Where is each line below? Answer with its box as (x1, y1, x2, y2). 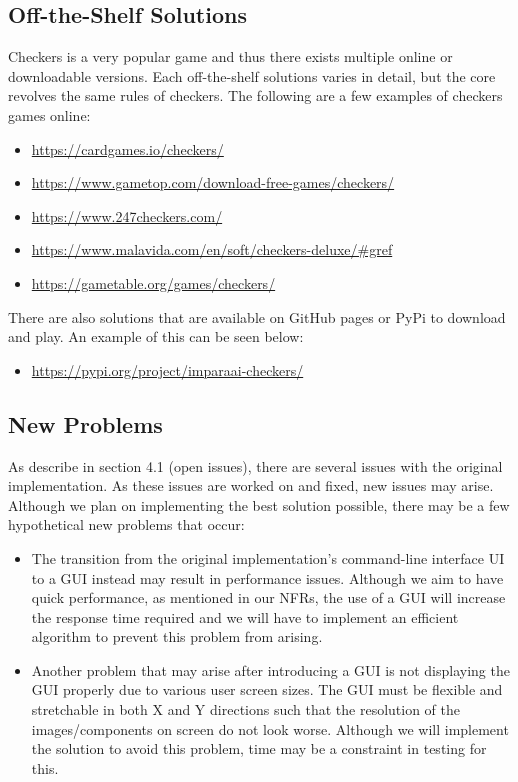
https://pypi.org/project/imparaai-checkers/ (31, 359, 304, 380)
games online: (8, 104, 91, 125)
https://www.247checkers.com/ (31, 205, 223, 226)
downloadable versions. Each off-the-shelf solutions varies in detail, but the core (8, 65, 496, 86)
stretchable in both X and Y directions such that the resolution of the (31, 699, 461, 720)
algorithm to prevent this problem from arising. (31, 626, 323, 647)
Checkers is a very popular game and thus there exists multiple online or (8, 46, 453, 67)
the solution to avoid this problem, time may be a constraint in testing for (31, 738, 487, 759)
